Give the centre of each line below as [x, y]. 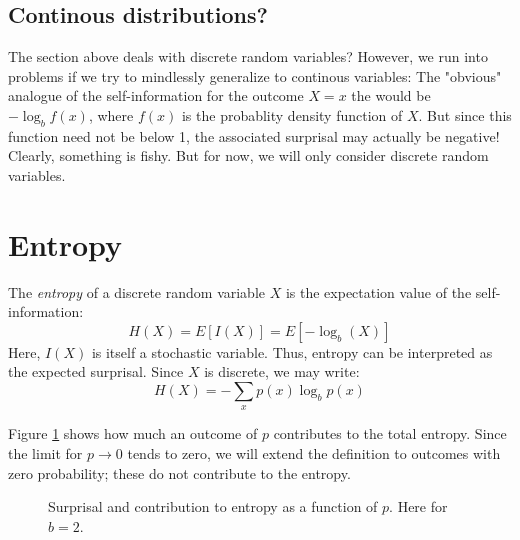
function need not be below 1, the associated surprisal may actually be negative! [254, 135]
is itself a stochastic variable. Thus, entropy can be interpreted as [292, 351]
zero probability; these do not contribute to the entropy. [179, 472]
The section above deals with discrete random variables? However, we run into [248, 56]
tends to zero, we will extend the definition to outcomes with [314, 453]
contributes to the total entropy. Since [390, 433]
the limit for [45, 453]
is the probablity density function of [292, 114]
